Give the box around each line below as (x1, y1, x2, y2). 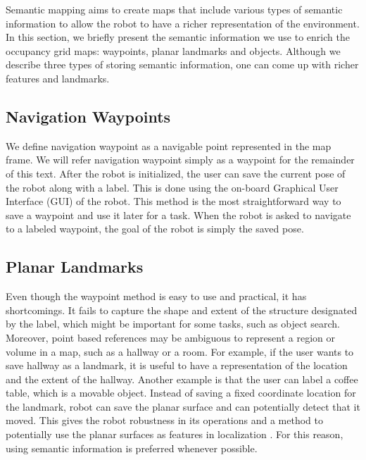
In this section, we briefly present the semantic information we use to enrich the (6, 30, 350, 44)
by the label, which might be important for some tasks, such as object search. (6, 316, 340, 331)
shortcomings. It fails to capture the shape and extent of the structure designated (6, 302, 358, 317)
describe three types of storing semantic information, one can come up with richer (6, 57, 359, 72)
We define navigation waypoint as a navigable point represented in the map (6, 138, 332, 153)
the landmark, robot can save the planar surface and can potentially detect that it (6, 399, 360, 414)
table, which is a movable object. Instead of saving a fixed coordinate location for (6, 385, 356, 400)
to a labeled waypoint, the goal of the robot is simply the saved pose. (6, 221, 304, 236)
